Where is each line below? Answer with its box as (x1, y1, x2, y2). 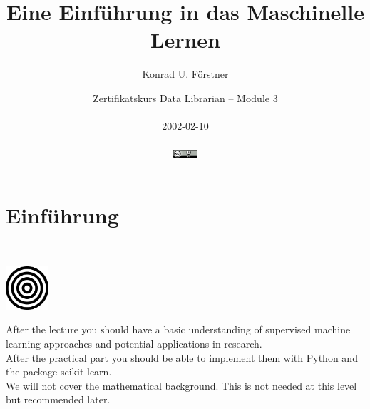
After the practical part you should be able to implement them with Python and (6, 350, 358, 365)
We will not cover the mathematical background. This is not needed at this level (6, 378, 357, 393)
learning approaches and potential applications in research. (6, 336, 262, 351)
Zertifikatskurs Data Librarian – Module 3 (93, 90, 278, 105)
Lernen (150, 25, 220, 54)
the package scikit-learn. (6, 364, 112, 379)
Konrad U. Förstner (142, 66, 229, 81)
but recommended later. (6, 392, 111, 407)
